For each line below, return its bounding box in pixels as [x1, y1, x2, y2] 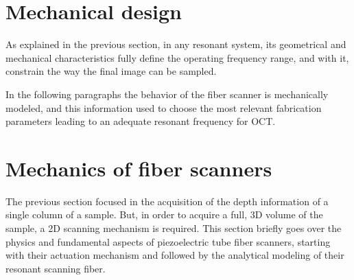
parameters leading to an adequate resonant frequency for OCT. [5, 114, 276, 128]
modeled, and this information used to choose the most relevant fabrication [5, 100, 322, 115]
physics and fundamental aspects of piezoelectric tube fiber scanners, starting [5, 234, 331, 248]
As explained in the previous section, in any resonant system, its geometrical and [5, 37, 346, 51]
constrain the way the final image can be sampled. [5, 64, 217, 78]
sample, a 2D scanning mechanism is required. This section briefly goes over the [5, 221, 342, 235]
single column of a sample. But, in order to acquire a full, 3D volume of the [5, 207, 323, 222]
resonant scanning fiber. [5, 261, 106, 275]
